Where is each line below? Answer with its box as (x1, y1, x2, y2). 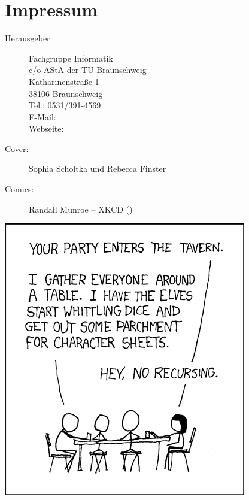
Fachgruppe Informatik (29, 51, 113, 64)
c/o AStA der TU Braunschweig (29, 63, 147, 76)
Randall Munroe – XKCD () (29, 202, 133, 215)
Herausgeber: (5, 32, 53, 44)
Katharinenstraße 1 (29, 75, 99, 87)
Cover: (5, 142, 29, 154)
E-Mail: (29, 110, 56, 123)
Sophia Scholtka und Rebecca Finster (29, 162, 166, 175)
